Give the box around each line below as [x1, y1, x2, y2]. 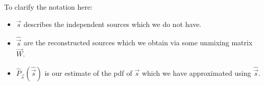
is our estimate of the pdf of [44, 68, 132, 78]
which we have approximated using [141, 68, 251, 78]
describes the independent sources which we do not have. [23, 18, 202, 29]
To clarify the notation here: [4, 2, 93, 12]
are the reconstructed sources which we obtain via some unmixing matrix [23, 37, 253, 48]
